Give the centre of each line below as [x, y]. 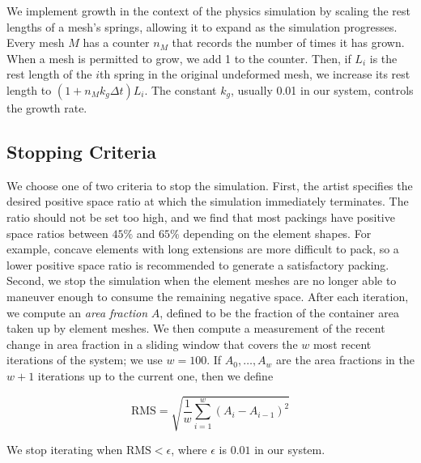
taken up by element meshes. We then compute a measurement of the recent [196, 328]
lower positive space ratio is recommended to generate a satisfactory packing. [198, 264]
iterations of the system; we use [85, 360]
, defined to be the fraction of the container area [279, 312]
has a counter [116, 42]
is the [383, 58]
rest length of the [49, 74]
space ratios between [57, 233]
